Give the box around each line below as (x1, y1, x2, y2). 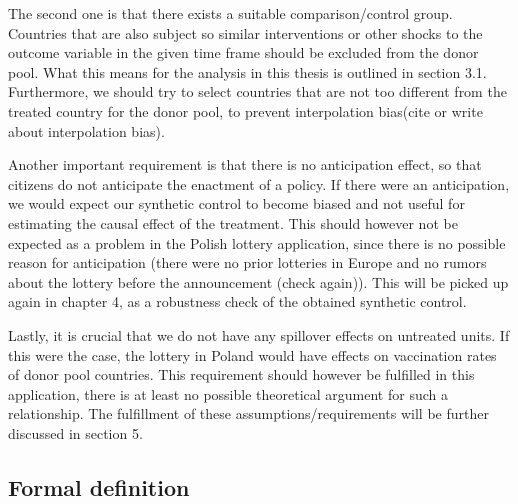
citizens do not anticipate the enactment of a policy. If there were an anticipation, (8, 173, 510, 194)
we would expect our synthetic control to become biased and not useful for (8, 193, 465, 214)
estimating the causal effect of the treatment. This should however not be (8, 212, 458, 233)
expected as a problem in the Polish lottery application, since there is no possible (8, 232, 506, 253)
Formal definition (8, 471, 190, 502)
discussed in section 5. (8, 422, 143, 443)
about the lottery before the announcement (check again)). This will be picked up (8, 271, 509, 292)
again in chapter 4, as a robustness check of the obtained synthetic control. (8, 291, 467, 312)
